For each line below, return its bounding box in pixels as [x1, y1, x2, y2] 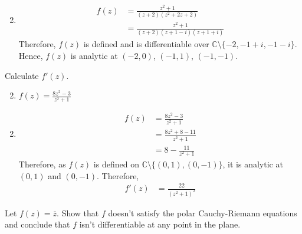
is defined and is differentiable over [83, 38, 209, 50]
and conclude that [5, 218, 70, 230]
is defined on [93, 158, 139, 170]
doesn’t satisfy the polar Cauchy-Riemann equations [108, 206, 297, 219]
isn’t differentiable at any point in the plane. [79, 218, 241, 230]
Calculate [5, 69, 39, 81]
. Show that [57, 206, 99, 219]
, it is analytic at [222, 158, 283, 170]
